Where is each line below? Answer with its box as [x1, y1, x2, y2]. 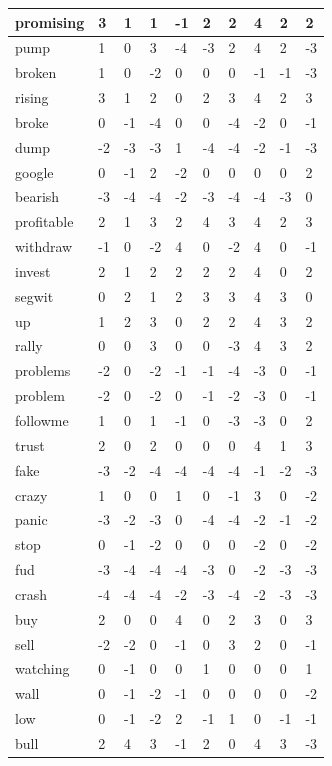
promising [15, 11, 85, 32]
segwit [15, 285, 54, 306]
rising [15, 87, 49, 108]
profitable [15, 211, 74, 232]
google [15, 161, 54, 182]
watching [15, 658, 70, 679]
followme [15, 410, 69, 430]
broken [15, 62, 57, 83]
